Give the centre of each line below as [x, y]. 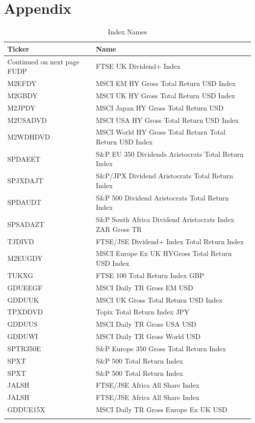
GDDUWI [23, 336]
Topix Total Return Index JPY [142, 312]
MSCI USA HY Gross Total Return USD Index [167, 120]
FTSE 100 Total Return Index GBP [150, 275]
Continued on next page [43, 61]
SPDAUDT [25, 202]
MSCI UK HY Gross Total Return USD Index [166, 95]
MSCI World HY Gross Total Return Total [161, 132]
